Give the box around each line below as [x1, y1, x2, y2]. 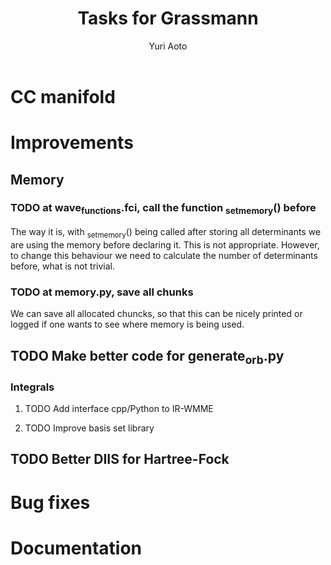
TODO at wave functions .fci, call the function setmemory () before [10, 201, 317, 217]
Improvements [10, 132, 134, 154]
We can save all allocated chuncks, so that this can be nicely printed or [10, 308, 303, 320]
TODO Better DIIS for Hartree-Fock [10, 451, 230, 468]
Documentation [10, 537, 143, 559]
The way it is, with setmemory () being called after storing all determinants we [10, 226, 322, 240]
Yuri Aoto [148, 40, 188, 52]
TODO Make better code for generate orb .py [10, 347, 285, 367]
